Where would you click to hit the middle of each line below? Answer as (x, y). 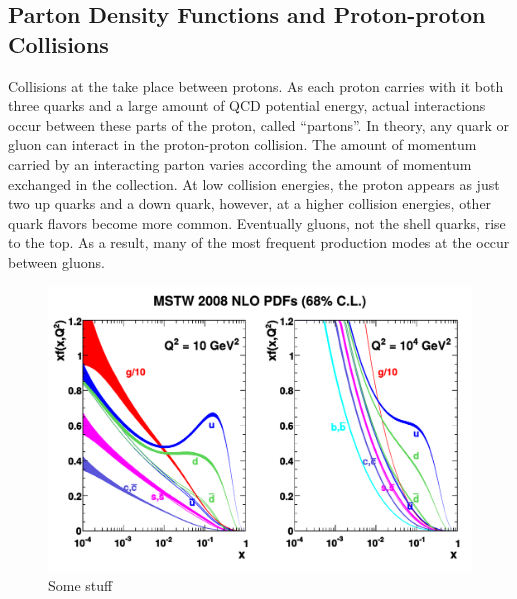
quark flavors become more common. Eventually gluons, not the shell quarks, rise (257, 222)
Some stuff (80, 584)
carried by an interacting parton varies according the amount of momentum (240, 163)
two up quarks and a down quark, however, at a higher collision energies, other (250, 203)
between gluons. (56, 261)
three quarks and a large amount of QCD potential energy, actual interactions (247, 105)
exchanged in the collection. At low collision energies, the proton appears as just (254, 183)
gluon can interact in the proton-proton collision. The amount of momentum (242, 144)
